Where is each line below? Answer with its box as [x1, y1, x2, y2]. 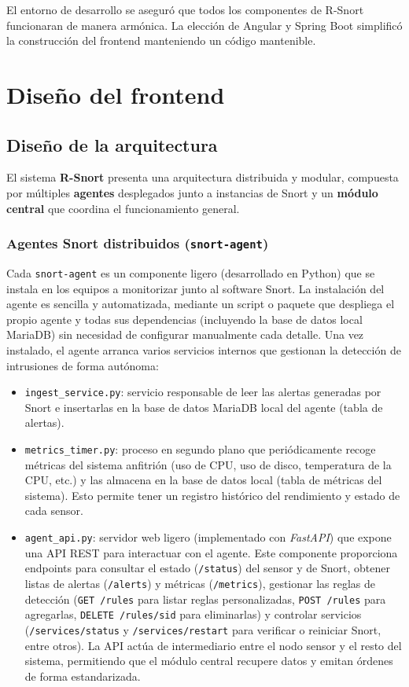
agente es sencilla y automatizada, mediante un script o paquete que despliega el [6, 296, 395, 312]
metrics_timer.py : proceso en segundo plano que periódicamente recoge [24, 440, 376, 457]
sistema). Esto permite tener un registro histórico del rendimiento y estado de [24, 487, 400, 503]
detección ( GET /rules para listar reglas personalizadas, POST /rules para [24, 590, 386, 607]
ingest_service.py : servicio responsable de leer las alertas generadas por [24, 384, 381, 400]
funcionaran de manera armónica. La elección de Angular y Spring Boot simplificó [6, 17, 403, 33]
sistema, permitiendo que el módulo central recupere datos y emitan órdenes [24, 652, 393, 669]
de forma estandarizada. [24, 667, 141, 684]
